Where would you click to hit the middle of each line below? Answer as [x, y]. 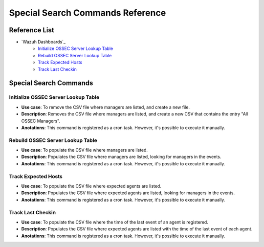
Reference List [32, 30]
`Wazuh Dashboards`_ [44, 42]
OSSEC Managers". [41, 121]
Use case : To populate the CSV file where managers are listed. [85, 150]
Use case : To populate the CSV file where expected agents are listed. [91, 186]
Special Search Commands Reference [88, 13]
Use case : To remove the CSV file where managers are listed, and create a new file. [106, 107]
